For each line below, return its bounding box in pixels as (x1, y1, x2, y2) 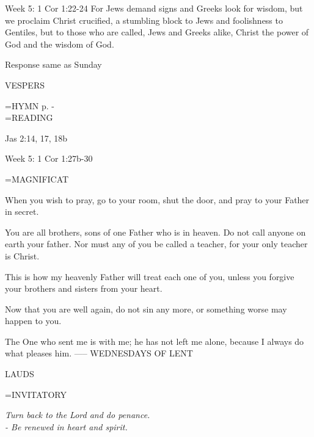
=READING (5, 111, 53, 124)
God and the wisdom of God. (5, 37, 114, 50)
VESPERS (5, 78, 45, 91)
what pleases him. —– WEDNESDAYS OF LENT (5, 347, 193, 359)
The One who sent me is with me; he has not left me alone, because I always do (5, 334, 304, 347)
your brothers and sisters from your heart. (5, 282, 162, 295)
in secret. (5, 205, 39, 218)
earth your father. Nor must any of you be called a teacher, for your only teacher (5, 237, 308, 250)
